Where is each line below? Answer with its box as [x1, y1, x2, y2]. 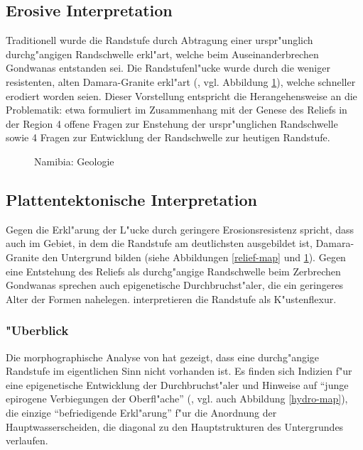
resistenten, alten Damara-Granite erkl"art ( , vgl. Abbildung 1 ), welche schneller [6, 74, 356, 89]
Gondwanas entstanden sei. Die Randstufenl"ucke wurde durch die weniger [6, 60, 330, 75]
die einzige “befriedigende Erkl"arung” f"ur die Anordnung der [6, 405, 277, 419]
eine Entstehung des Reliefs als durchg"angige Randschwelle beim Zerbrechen [6, 263, 341, 278]
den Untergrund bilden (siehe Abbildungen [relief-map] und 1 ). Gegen [42, 249, 346, 264]
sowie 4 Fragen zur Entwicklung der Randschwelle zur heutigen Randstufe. [6, 130, 330, 145]
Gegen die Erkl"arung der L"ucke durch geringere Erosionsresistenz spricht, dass [6, 221, 354, 236]
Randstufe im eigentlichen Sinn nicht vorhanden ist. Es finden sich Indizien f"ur [6, 363, 352, 378]
